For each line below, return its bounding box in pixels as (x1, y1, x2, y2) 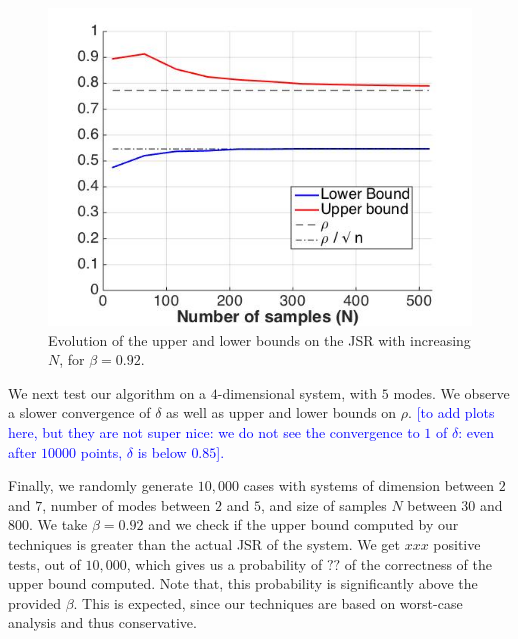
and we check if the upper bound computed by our (148, 514, 459, 535)
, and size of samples (260, 494, 387, 515)
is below (137, 441, 187, 462)
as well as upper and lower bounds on (166, 402, 397, 423)
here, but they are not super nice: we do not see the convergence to (8, 421, 420, 442)
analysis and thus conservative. (8, 612, 197, 633)
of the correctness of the (344, 553, 492, 574)
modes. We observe (393, 382, 510, 403)
